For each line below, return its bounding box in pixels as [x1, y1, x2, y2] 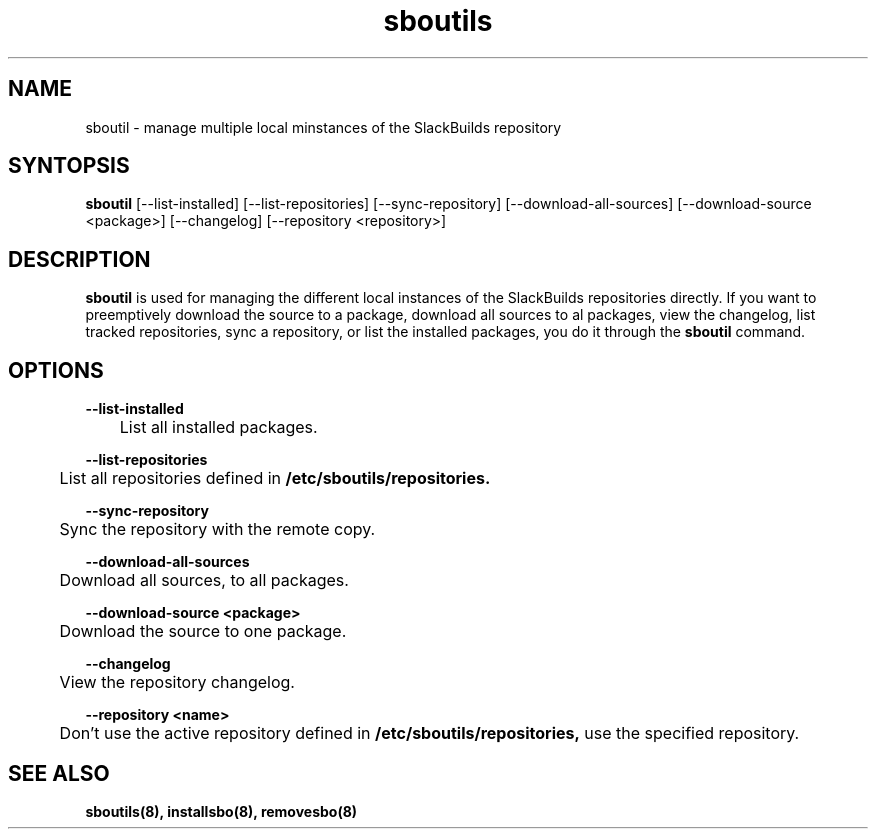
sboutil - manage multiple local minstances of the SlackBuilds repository [85, 118, 562, 136]
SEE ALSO [8, 760, 110, 786]
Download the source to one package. [59, 621, 347, 642]
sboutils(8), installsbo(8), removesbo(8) [85, 802, 358, 820]
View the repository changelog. [59, 672, 295, 693]
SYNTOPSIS [8, 153, 130, 179]
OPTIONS [8, 357, 104, 383]
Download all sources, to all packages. [59, 570, 349, 591]
